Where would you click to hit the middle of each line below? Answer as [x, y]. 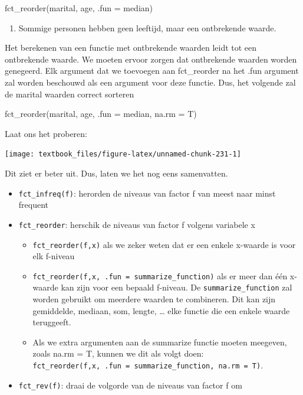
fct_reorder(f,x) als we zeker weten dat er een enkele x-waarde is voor [164, 244]
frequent [34, 205]
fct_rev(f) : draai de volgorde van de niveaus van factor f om [130, 385]
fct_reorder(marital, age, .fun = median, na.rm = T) [101, 114]
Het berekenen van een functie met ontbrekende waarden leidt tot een [131, 48]
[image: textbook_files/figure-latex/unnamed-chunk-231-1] [123, 154]
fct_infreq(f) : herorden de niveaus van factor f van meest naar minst [147, 193]
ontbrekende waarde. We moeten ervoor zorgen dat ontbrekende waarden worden [151, 59]
